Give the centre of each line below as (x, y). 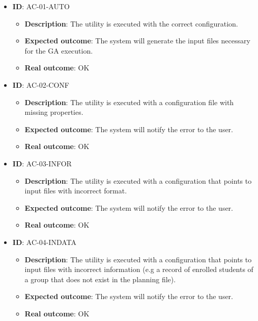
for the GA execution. (59, 50)
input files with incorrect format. (76, 191)
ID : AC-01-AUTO (41, 6)
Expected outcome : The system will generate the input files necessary (137, 41)
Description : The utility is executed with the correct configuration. (131, 23)
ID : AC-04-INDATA (44, 242)
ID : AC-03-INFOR (42, 163)
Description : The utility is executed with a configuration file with (129, 102)
